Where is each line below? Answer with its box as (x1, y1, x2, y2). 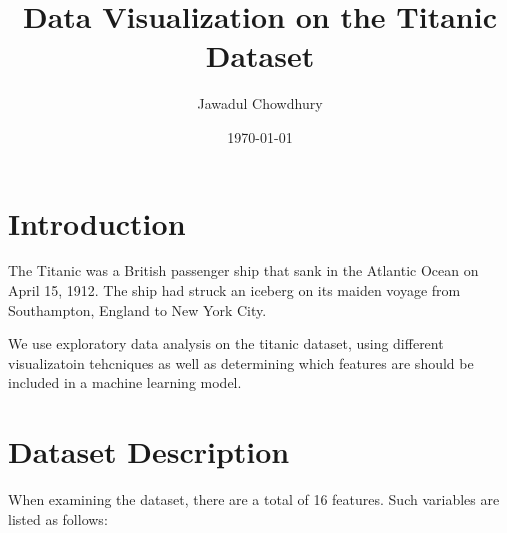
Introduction (8, 202, 186, 243)
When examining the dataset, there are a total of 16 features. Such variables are (8, 489, 500, 510)
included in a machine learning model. (8, 372, 242, 393)
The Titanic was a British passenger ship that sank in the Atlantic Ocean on (8, 260, 479, 281)
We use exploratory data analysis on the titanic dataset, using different (8, 333, 444, 354)
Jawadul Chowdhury (197, 93, 323, 114)
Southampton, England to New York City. (8, 299, 267, 320)
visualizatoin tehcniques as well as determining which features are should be (8, 352, 474, 373)
